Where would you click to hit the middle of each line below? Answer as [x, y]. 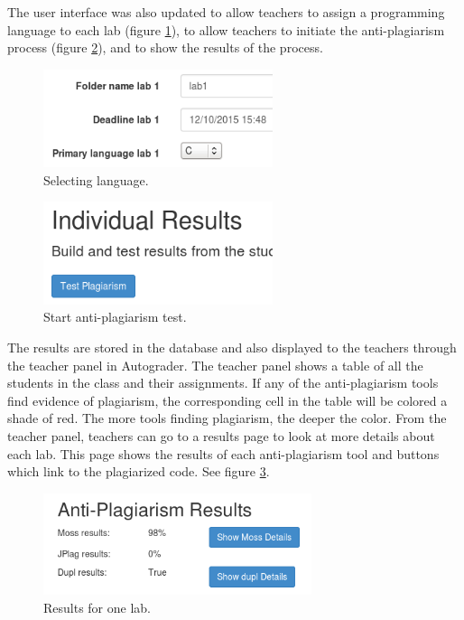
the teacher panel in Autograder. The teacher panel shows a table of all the [215, 365]
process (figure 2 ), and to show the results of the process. [165, 47]
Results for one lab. [97, 607]
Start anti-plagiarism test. [115, 317]
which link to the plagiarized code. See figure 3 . [139, 471]
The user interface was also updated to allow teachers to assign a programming [226, 12]
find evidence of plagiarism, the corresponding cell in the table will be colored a [227, 400]
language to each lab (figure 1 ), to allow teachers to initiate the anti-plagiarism [226, 29]
